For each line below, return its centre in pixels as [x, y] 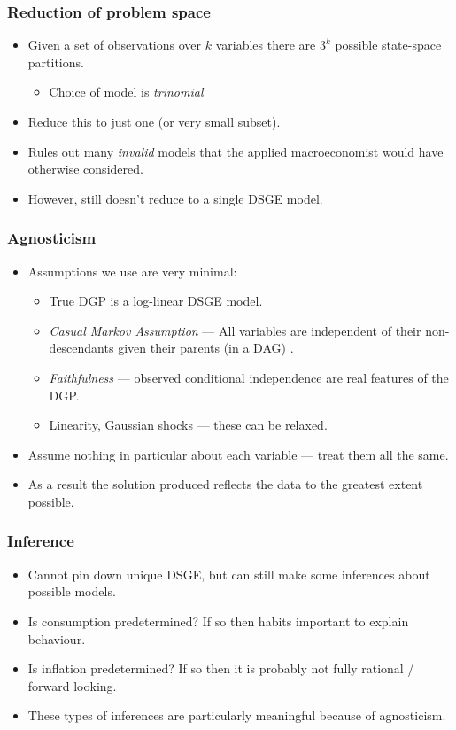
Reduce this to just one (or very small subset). [154, 121]
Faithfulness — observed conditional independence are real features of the [249, 377]
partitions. [56, 62]
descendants [81, 348]
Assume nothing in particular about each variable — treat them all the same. [238, 454]
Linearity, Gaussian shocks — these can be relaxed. [188, 425]
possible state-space [388, 45]
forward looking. [72, 685]
